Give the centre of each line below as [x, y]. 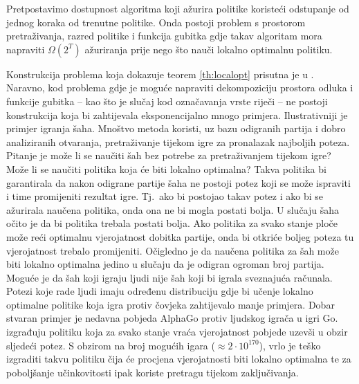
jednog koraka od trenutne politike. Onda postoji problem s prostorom [156, 22]
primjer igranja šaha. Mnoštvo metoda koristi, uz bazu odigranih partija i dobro [176, 128]
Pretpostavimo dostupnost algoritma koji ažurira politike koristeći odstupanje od [178, 8]
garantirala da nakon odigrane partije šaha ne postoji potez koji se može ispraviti [178, 182]
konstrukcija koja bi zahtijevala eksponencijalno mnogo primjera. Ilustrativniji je [177, 115]
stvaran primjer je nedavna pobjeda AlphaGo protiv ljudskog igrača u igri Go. [172, 318]
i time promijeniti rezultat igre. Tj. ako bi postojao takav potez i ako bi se [165, 196]
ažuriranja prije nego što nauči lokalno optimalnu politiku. [209, 49]
